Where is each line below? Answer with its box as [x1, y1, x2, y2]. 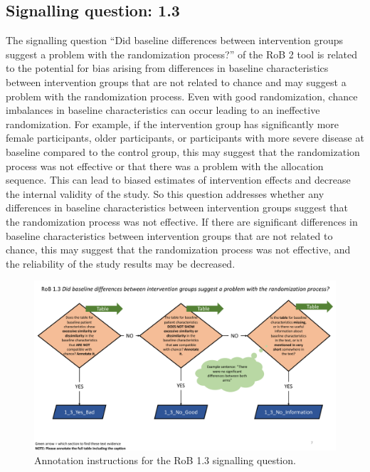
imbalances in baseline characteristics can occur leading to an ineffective [6, 103, 320, 117]
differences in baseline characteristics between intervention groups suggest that [6, 200, 348, 215]
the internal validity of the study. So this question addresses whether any [6, 186, 324, 201]
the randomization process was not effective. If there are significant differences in [6, 214, 358, 229]
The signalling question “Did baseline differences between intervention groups [6, 33, 343, 48]
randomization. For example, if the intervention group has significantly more [6, 116, 339, 131]
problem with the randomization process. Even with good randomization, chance [6, 88, 358, 103]
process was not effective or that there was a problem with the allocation [6, 158, 324, 173]
